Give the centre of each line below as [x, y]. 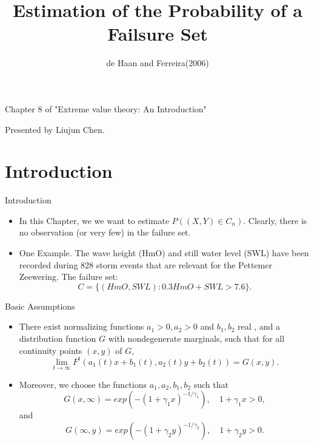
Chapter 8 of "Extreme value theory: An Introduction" [106, 108]
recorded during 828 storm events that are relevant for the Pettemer [145, 264]
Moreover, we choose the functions [83, 384]
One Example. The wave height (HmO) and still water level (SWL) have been [164, 253]
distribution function [58, 338]
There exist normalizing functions [82, 326]
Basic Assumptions [40, 306]
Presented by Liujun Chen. [55, 129]
